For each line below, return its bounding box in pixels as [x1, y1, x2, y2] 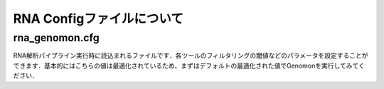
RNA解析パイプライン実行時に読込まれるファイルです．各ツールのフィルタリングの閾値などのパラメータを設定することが [13, 51, 368, 60]
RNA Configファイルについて [13, 11, 184, 26]
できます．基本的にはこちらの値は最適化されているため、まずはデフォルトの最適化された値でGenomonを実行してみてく [13, 61, 366, 70]
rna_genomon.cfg [13, 31, 100, 44]
